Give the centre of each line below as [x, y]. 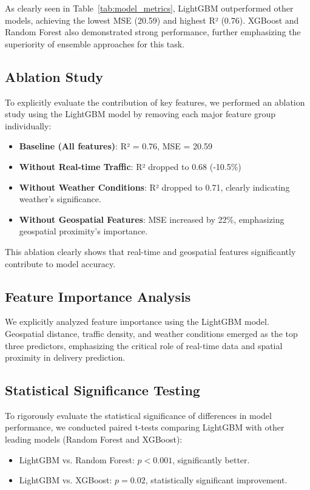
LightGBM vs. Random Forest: [77, 459]
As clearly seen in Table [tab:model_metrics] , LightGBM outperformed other [149, 8]
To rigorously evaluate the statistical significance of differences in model [138, 415]
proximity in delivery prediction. [65, 357]
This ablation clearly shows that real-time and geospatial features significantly [150, 251]
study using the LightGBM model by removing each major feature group [140, 114]
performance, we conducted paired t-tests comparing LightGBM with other [145, 427]
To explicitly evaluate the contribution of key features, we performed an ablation [155, 102]
